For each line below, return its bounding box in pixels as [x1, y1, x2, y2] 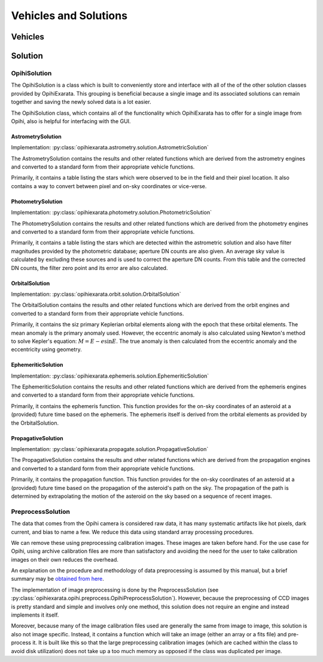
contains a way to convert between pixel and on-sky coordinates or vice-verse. [11, 182, 207, 189]
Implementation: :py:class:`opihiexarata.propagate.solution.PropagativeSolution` [11, 446, 209, 453]
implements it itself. [11, 611, 59, 618]
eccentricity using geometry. [11, 346, 82, 353]
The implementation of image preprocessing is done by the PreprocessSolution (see [11, 586, 219, 593]
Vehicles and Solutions [11, 9, 128, 22]
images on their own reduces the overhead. [11, 556, 119, 563]
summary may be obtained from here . [11, 575, 105, 583]
